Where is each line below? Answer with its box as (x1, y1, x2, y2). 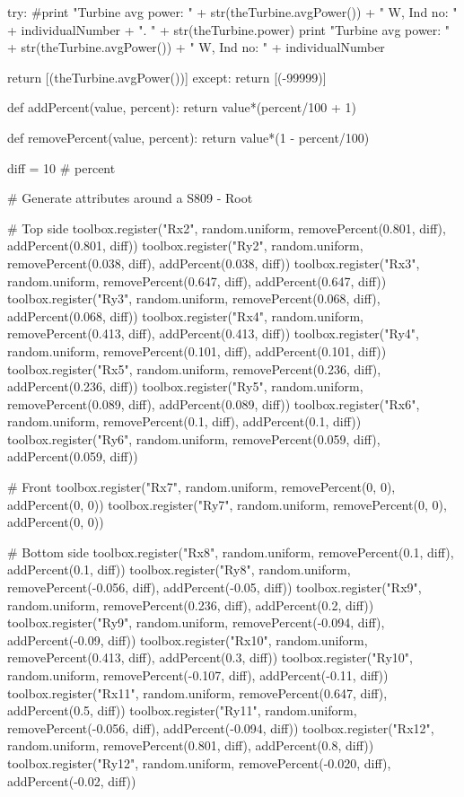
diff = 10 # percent (7, 158, 116, 177)
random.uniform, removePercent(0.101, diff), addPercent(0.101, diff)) (7, 341, 387, 360)
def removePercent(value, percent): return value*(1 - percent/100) (7, 127, 370, 146)
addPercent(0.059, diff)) (7, 447, 138, 466)
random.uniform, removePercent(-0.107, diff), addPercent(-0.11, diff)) (7, 666, 389, 684)
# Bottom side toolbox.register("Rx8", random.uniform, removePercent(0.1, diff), (7, 542, 454, 561)
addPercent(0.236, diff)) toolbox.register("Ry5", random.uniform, (7, 377, 363, 396)
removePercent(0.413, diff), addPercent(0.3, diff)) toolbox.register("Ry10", (7, 648, 413, 667)
